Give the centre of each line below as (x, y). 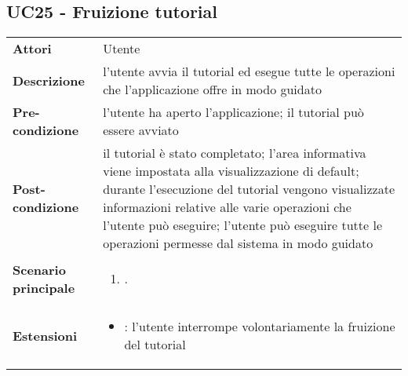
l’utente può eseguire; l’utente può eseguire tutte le (243, 225)
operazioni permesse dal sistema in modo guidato (238, 243)
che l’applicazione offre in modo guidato (212, 89)
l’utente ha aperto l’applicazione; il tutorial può (233, 112)
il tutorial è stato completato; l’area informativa (235, 153)
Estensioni (45, 335)
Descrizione (49, 80)
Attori (32, 49)
